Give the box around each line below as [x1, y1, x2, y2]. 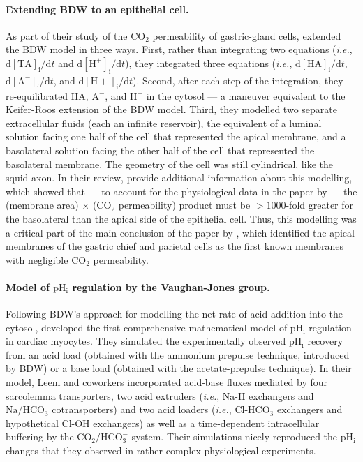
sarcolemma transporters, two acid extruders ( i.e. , [6, 388, 220, 403]
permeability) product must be [118, 198, 251, 212]
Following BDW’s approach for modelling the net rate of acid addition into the [6, 306, 343, 321]
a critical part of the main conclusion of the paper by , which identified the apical [6, 225, 355, 239]
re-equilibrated [6, 88, 68, 103]
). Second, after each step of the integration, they [132, 73, 343, 87]
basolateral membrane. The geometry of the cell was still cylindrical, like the [6, 156, 333, 171]
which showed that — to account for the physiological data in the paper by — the [6, 184, 357, 198]
